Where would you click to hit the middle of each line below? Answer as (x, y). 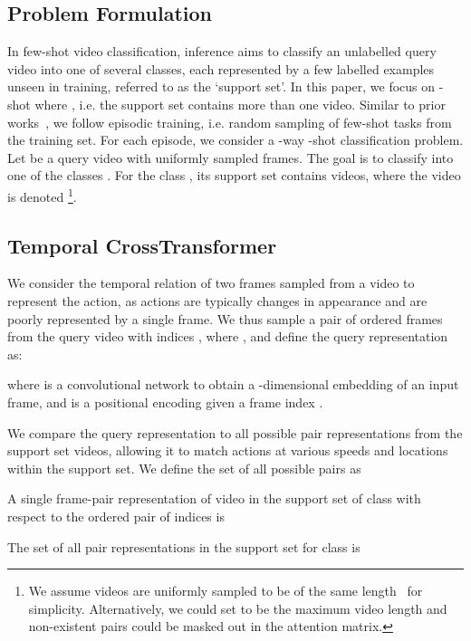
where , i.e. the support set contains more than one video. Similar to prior (240, 104)
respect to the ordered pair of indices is (116, 516)
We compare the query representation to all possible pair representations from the (235, 432)
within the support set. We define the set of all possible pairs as (184, 468)
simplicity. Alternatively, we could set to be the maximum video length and (238, 608)
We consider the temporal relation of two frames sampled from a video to (211, 283)
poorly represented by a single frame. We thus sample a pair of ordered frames (225, 318)
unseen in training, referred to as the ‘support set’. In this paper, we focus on (221, 86)
